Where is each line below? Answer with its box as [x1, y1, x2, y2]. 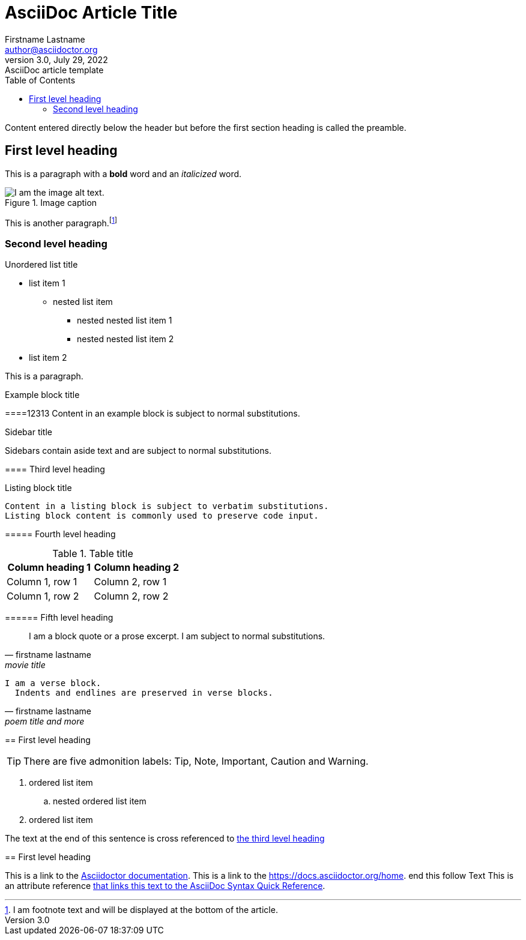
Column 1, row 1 [7, 576, 77, 588]
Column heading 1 [7, 561, 91, 573]
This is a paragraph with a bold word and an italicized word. [5, 168, 242, 179]
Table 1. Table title [52, 547, 133, 559]
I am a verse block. [5, 678, 101, 688]
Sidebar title [5, 427, 52, 437]
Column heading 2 [94, 561, 180, 573]
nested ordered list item [53, 796, 147, 806]
